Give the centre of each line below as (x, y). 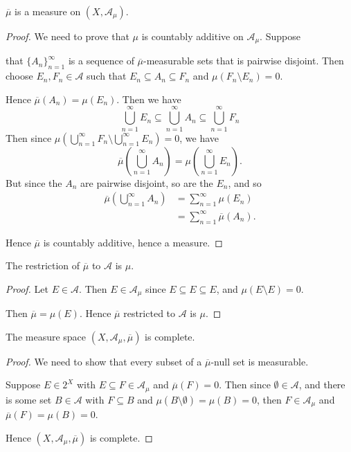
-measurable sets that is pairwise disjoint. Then (244, 61)
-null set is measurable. (260, 361)
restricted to (150, 313)
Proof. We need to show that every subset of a (104, 361)
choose (19, 76)
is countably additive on (192, 36)
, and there (322, 385)
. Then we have (149, 99)
